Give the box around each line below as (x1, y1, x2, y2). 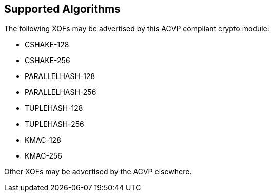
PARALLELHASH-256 (25, 88, 96, 97)
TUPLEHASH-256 (25, 120, 84, 129)
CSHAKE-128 (25, 40, 69, 49)
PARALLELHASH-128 (25, 72, 95, 81)
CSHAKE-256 (25, 56, 70, 65)
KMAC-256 (25, 151, 62, 161)
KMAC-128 (25, 135, 61, 145)
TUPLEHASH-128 (25, 104, 83, 113)
